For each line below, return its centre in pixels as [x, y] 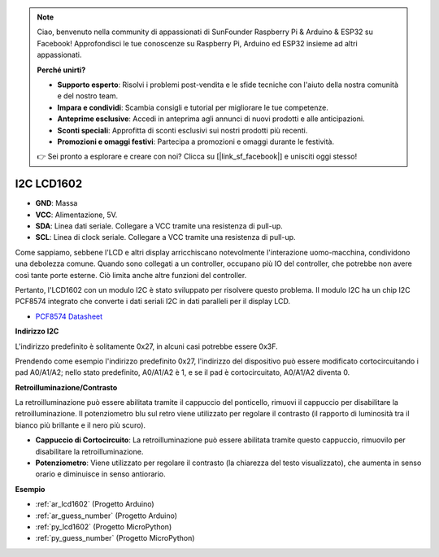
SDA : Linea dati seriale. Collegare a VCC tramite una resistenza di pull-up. [159, 226]
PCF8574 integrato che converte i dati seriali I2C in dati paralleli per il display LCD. [152, 302]
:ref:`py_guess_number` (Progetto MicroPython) [115, 538]
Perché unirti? [61, 70]
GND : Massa [57, 203]
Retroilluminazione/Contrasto [66, 387]
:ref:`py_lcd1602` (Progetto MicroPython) [104, 527]
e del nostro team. [88, 96]
